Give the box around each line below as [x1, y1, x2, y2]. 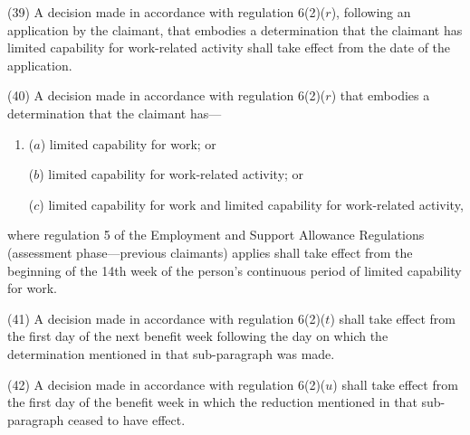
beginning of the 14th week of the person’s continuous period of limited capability [7, 260, 462, 279]
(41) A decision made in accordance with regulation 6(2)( [7, 308, 326, 327]
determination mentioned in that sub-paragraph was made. [7, 344, 335, 363]
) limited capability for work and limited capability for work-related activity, [39, 194, 464, 213]
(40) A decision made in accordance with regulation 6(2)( [7, 86, 326, 105]
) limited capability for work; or [40, 134, 216, 153]
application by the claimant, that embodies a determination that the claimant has [7, 20, 463, 39]
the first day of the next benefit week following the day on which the [7, 326, 388, 345]
